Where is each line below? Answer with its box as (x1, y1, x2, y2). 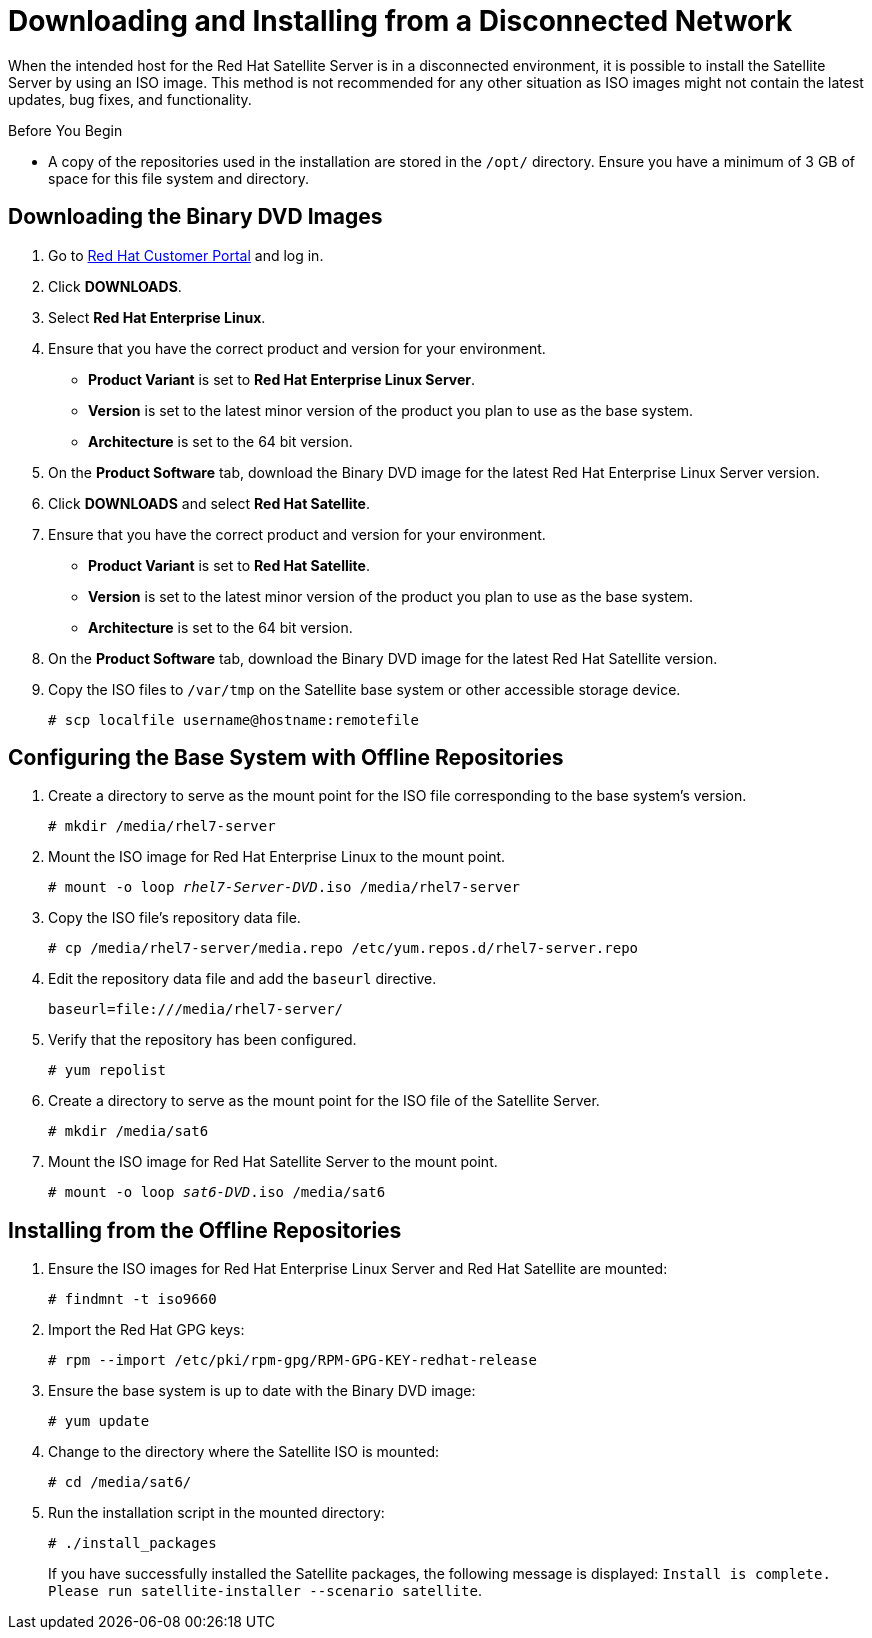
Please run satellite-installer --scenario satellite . (48, 1582, 482, 1600)
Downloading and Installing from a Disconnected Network (8, 4, 793, 38)
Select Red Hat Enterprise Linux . (48, 308, 266, 326)
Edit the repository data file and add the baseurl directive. (48, 970, 437, 988)
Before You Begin (8, 121, 123, 139)
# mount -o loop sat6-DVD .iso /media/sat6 (48, 1184, 386, 1201)
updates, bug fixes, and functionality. (8, 90, 252, 108)
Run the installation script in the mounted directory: (48, 1504, 385, 1522)
